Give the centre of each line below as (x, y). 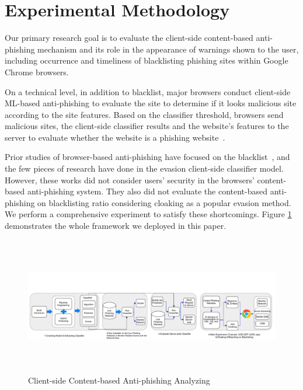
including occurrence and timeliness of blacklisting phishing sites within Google (147, 60)
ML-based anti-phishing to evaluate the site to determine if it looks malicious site (151, 103)
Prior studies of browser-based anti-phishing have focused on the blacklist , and (147, 157)
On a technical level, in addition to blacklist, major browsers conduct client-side (148, 91)
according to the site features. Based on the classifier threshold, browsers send (144, 114)
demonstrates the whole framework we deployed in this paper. (116, 226)
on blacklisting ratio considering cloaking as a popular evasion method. (164, 202)
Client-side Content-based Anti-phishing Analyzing (119, 380)
